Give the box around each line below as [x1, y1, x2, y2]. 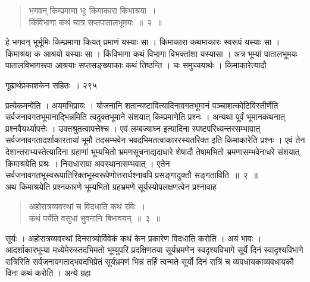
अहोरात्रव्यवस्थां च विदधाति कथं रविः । [29, 200, 146, 213]
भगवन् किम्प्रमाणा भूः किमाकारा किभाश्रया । [29, 4, 156, 16]
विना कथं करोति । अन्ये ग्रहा [5, 267, 91, 279]
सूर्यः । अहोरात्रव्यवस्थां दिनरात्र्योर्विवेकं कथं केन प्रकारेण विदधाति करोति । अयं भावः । [5, 232, 262, 244]
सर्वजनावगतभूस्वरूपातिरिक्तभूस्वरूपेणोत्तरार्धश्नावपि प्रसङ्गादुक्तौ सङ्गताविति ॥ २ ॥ [5, 169, 258, 181]
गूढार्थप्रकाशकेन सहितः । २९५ [5, 78, 97, 91]
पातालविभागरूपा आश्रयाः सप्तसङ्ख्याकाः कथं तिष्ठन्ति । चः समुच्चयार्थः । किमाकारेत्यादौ [5, 59, 267, 71]
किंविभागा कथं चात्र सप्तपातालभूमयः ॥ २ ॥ [29, 15, 162, 28]
